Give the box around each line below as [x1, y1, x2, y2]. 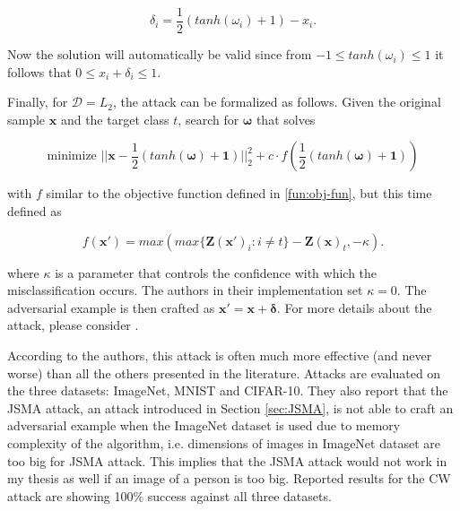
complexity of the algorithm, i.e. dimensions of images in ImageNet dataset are [7, 433, 440, 452]
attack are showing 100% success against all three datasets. [7, 486, 332, 505]
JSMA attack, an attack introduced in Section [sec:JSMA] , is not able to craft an [7, 398, 454, 417]
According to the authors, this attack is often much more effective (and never [7, 346, 432, 364]
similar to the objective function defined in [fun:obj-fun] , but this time [46, 184, 432, 203]
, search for [178, 109, 239, 128]
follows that [7, 62, 72, 81]
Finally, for [7, 92, 68, 111]
